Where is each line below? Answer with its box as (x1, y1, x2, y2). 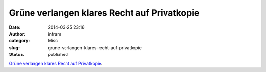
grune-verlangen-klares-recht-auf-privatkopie (48, 44, 142, 51)
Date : (9, 24, 21, 30)
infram (48, 31, 62, 36)
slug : (9, 44, 20, 51)
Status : (9, 52, 25, 57)
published (48, 52, 68, 57)
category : (9, 38, 30, 44)
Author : (9, 31, 26, 36)
